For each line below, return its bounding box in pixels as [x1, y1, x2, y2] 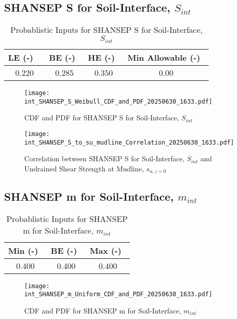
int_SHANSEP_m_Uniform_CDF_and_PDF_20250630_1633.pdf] [24, 291, 213, 298]
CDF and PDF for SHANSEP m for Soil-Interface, [24, 305, 181, 315]
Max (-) [89, 244, 122, 256]
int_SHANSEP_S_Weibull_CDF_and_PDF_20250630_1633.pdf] [24, 98, 213, 105]
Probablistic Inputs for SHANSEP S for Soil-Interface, [10, 24, 203, 36]
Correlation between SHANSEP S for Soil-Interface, [24, 153, 185, 164]
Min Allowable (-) [127, 52, 201, 64]
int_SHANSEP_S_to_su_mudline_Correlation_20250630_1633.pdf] [24, 139, 234, 146]
